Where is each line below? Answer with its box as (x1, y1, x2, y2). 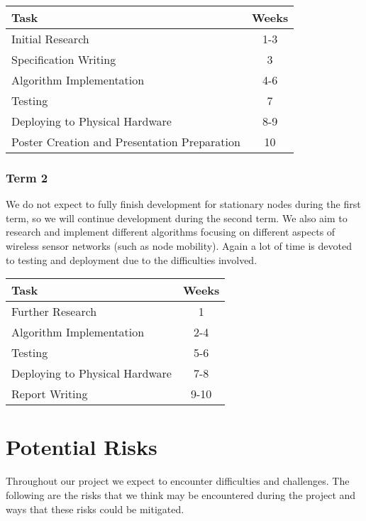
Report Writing (11, 385, 88, 402)
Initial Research (11, 31, 89, 47)
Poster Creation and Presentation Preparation (11, 133, 240, 150)
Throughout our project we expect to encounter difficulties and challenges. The (6, 473, 350, 488)
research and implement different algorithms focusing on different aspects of (6, 224, 335, 239)
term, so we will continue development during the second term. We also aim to (6, 210, 348, 225)
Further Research (11, 303, 97, 320)
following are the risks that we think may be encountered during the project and (6, 487, 356, 502)
